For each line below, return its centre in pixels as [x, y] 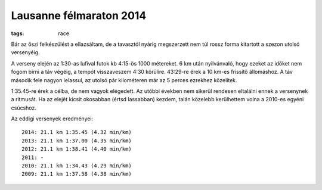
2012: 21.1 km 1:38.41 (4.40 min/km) [77, 149]
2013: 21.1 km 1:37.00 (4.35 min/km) [77, 141]
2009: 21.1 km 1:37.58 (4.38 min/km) [77, 174]
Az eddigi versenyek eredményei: [52, 119]
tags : [18, 33]
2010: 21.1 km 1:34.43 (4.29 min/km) [77, 166]
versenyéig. [25, 52]
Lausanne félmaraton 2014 [79, 15]
